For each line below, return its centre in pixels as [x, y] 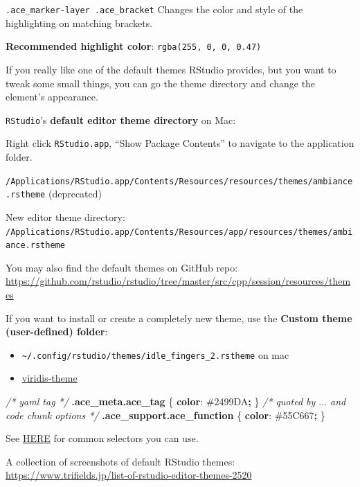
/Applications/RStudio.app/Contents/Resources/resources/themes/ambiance [179, 181]
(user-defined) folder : [57, 331]
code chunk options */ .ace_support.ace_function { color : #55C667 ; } [165, 415]
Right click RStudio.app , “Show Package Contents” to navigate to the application [180, 143]
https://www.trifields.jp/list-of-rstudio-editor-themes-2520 [129, 475]
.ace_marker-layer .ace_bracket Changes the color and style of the [154, 9]
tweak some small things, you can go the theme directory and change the [161, 83]
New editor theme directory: [65, 216]
